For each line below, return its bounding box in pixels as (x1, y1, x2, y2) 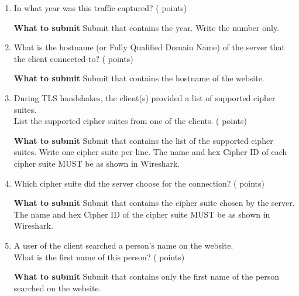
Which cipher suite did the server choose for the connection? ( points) (13, 177, 265, 189)
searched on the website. (13, 281, 101, 294)
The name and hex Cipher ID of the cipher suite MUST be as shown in (13, 208, 270, 220)
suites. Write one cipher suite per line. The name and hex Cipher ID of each (13, 146, 287, 158)
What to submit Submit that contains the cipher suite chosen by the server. (13, 197, 295, 209)
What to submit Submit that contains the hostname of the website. (13, 72, 264, 84)
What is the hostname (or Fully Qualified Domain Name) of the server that (13, 41, 285, 53)
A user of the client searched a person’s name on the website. (13, 239, 233, 251)
